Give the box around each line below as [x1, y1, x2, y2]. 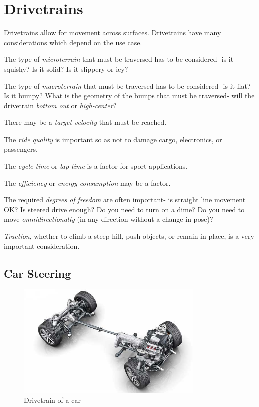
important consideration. [4, 240, 80, 251]
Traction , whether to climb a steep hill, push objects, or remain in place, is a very [4, 231, 254, 241]
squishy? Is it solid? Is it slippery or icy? [4, 63, 128, 74]
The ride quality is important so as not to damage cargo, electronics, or [4, 133, 222, 144]
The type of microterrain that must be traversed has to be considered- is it [4, 54, 234, 64]
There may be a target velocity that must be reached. [4, 117, 167, 127]
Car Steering [4, 265, 71, 281]
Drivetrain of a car [24, 395, 81, 405]
